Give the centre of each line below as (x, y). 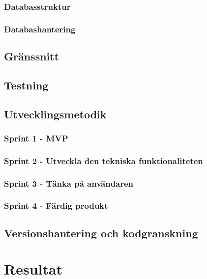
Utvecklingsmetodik (55, 114)
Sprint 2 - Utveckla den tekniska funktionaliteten (103, 160)
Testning (26, 85)
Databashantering (40, 29)
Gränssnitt (32, 56)
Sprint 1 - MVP (36, 138)
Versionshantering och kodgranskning (101, 233)
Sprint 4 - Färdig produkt (56, 206)
